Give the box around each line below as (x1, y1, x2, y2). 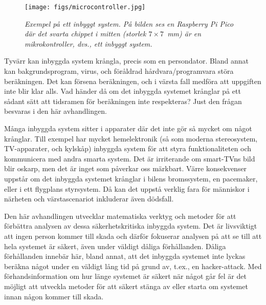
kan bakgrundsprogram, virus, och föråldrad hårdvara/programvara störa (4, 66, 234, 76)
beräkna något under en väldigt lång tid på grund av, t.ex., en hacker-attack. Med (4, 260, 262, 271)
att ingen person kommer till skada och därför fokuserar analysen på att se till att (4, 230, 262, 241)
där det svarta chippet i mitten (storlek (25, 28, 146, 39)
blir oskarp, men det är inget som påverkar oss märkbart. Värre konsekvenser (4, 163, 247, 174)
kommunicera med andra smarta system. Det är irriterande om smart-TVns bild (4, 153, 255, 164)
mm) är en (167, 28, 202, 39)
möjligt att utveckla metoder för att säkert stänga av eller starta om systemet (4, 280, 248, 291)
